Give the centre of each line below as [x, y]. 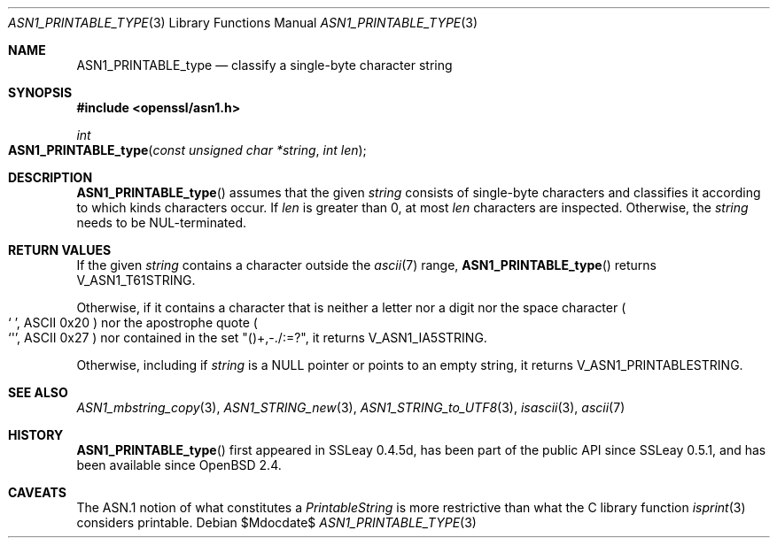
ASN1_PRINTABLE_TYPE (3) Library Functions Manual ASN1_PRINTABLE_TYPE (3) [243, 23]
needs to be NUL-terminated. [162, 223]
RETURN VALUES [60, 250]
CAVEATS [37, 492]
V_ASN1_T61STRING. [136, 280]
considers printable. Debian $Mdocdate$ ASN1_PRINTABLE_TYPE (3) [276, 522]
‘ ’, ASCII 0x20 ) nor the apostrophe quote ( [133, 322]
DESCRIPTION [51, 177]
